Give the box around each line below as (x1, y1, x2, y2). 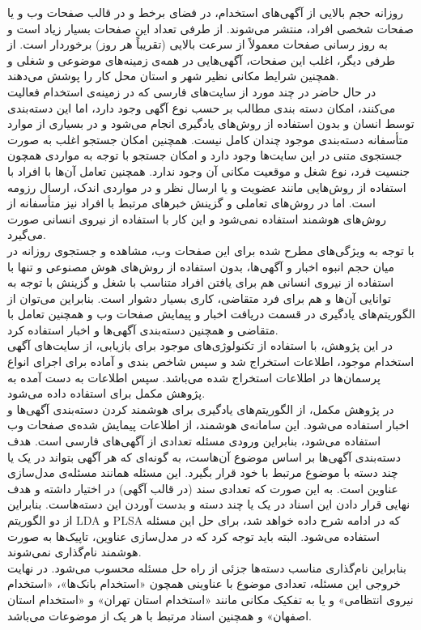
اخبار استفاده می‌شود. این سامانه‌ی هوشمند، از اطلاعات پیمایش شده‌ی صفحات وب (7, 416, 410, 433)
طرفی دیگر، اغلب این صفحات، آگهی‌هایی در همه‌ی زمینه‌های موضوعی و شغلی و (7, 51, 396, 68)
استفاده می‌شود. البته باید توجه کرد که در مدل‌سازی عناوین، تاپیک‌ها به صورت (7, 527, 380, 544)
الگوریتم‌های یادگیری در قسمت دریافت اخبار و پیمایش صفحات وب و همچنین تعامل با (7, 305, 415, 322)
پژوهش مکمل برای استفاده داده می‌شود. (7, 385, 206, 402)
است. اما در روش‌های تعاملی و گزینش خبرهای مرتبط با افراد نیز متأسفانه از (7, 194, 376, 211)
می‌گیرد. (7, 226, 46, 243)
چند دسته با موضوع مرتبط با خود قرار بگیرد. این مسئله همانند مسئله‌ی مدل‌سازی (7, 464, 398, 481)
